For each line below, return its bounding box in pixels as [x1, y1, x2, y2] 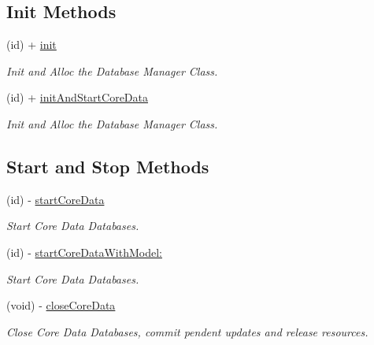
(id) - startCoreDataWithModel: [6, 243, 162, 260]
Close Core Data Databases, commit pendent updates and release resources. [6, 323, 368, 339]
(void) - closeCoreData [6, 297, 116, 313]
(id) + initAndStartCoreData [6, 89, 148, 106]
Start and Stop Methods [6, 154, 209, 178]
